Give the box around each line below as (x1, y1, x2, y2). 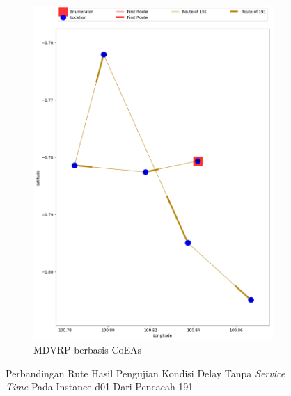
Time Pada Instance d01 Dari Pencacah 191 (6, 379, 194, 394)
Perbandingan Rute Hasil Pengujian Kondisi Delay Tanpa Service (6, 365, 285, 380)
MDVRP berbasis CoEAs (33, 342, 142, 357)
